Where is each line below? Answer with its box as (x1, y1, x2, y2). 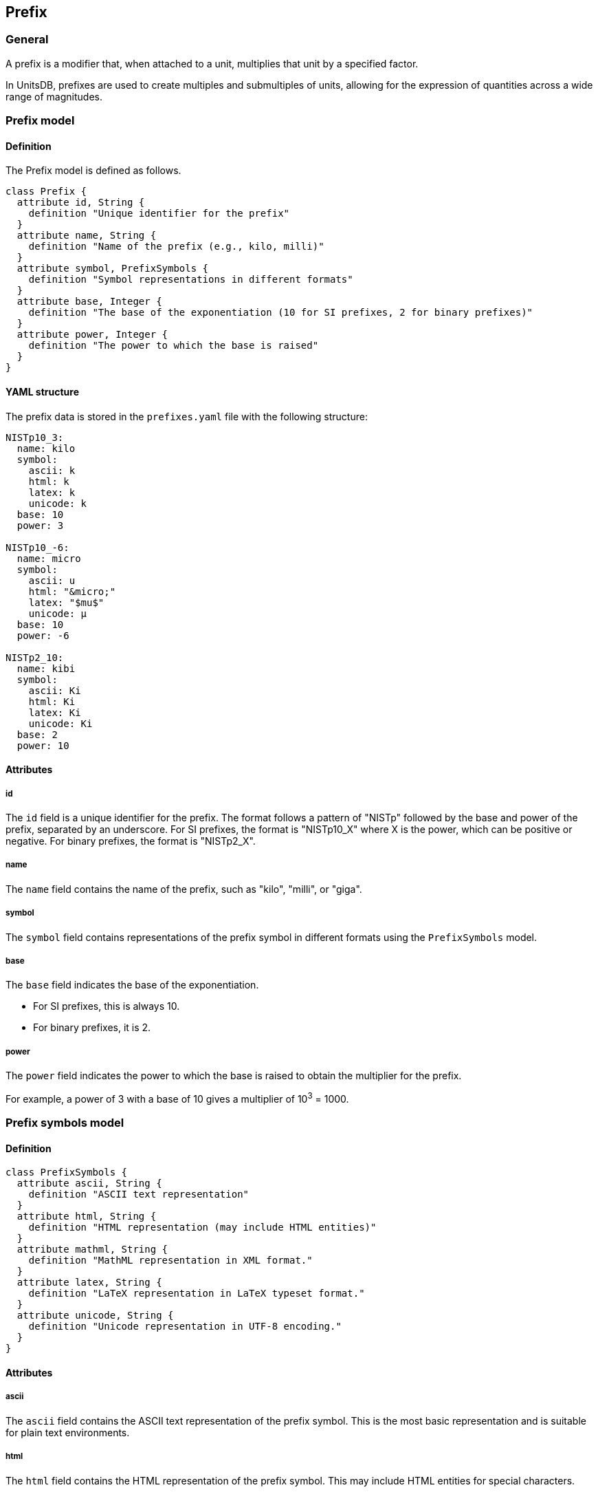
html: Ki (28, 695, 76, 707)
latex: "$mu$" (28, 596, 104, 608)
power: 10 (16, 739, 69, 751)
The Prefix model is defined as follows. (5, 164, 181, 177)
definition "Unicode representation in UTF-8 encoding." (28, 1321, 342, 1332)
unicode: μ (28, 607, 87, 619)
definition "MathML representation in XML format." (28, 1255, 313, 1266)
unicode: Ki (28, 717, 93, 729)
